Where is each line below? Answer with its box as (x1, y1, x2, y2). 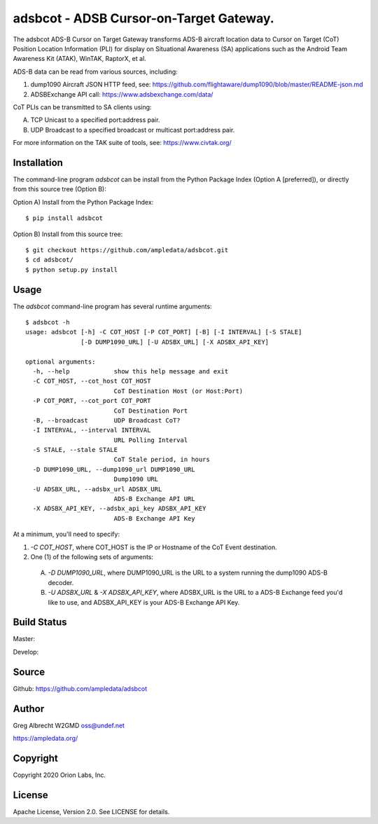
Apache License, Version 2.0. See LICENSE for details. (13, 807, 170, 816)
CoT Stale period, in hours (113, 455, 210, 464)
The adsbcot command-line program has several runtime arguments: (13, 302, 213, 310)
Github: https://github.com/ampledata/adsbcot (13, 684, 148, 693)
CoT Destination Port (113, 406, 188, 415)
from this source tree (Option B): (13, 185, 106, 193)
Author (13, 703, 45, 715)
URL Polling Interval (113, 436, 188, 444)
